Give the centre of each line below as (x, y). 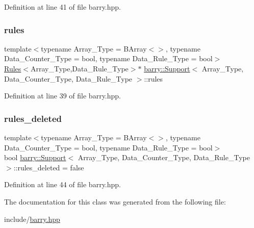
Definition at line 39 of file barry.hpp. (62, 96)
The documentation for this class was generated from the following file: (115, 201)
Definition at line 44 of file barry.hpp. (62, 184)
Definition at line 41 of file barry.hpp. (62, 7)
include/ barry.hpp (32, 219)
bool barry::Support (35, 157)
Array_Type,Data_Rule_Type (79, 68)
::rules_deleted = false (49, 167)
